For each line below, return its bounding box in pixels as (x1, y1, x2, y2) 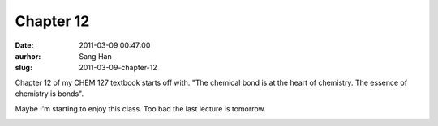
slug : (15, 63, 32, 73)
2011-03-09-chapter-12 (79, 63, 157, 73)
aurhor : (15, 51, 41, 61)
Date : (15, 40, 34, 50)
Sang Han (79, 51, 113, 61)
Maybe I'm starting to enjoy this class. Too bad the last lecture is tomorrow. (15, 103, 267, 113)
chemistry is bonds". (15, 89, 84, 99)
